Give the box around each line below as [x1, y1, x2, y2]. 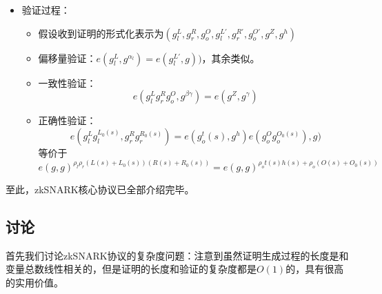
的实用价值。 [6, 275, 63, 289]
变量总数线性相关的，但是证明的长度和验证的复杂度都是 [6, 262, 257, 276]
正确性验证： [38, 113, 97, 128]
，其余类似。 [201, 50, 260, 65]
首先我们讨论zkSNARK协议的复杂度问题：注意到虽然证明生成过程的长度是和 [6, 248, 349, 262]
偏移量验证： [38, 50, 97, 65]
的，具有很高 [285, 262, 344, 276]
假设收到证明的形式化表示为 [38, 26, 164, 40]
